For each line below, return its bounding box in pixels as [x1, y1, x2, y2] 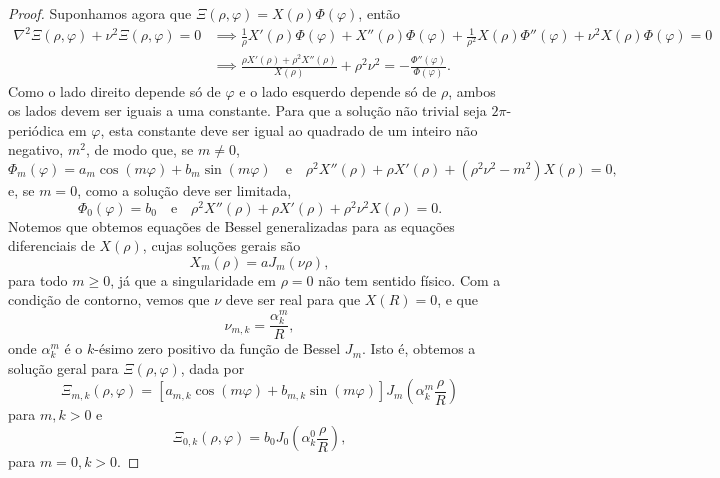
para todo [8, 269, 68, 290]
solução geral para [8, 357, 119, 378]
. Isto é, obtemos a [362, 338, 476, 359]
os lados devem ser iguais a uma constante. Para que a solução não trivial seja [8, 100, 487, 121]
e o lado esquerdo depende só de [239, 80, 437, 101]
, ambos [448, 80, 496, 101]
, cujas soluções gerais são [142, 235, 301, 256]
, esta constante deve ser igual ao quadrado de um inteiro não [100, 119, 478, 140]
